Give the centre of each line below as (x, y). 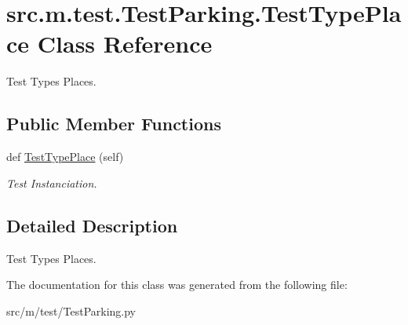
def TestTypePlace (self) (65, 157)
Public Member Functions (114, 124)
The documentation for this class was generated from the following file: (177, 285)
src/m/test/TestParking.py (71, 310)
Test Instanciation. (52, 183)
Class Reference (125, 44)
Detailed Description (92, 225)
